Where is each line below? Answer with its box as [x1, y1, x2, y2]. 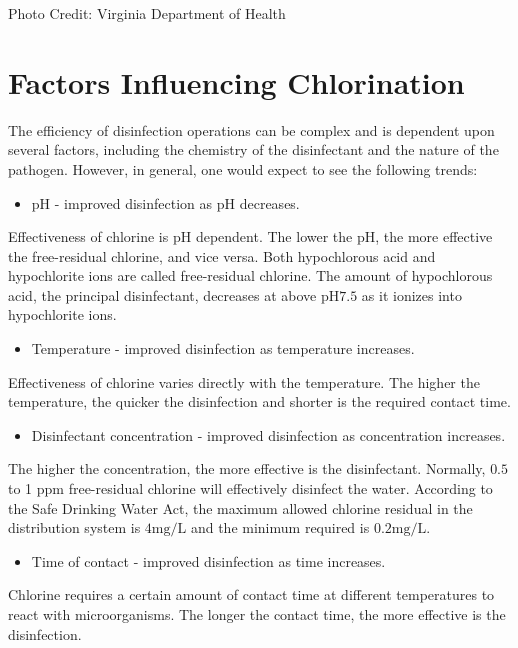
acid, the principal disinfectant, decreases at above [8, 284, 317, 305]
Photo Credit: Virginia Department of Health [8, 3, 286, 23]
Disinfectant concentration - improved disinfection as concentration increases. [31, 424, 506, 445]
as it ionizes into [361, 284, 462, 305]
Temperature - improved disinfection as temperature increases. [31, 338, 415, 359]
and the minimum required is [190, 517, 370, 538]
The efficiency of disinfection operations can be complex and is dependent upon [8, 119, 495, 140]
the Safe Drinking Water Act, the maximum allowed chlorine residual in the [8, 497, 473, 518]
